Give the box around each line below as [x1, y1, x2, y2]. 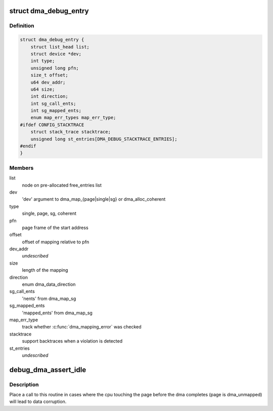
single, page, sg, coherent [22, 210, 77, 216]
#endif [20, 143, 36, 149]
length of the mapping [22, 267, 68, 273]
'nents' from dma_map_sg [22, 295, 76, 302]
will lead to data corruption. [9, 398, 67, 405]
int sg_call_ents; [30, 100, 76, 106]
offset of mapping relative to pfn [22, 239, 89, 245]
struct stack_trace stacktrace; [30, 129, 111, 135]
